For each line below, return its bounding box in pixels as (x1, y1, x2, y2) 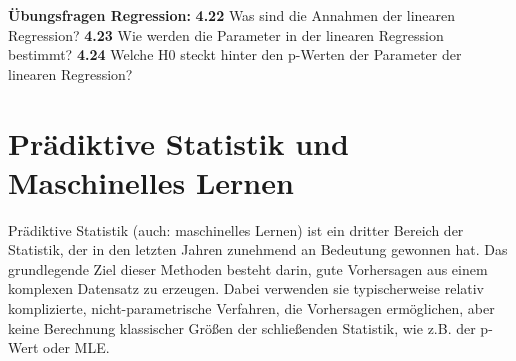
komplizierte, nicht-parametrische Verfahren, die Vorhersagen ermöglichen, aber (8, 298, 495, 319)
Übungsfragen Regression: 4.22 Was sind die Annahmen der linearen (8, 5, 456, 25)
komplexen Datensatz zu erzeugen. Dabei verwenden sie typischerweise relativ (8, 278, 485, 299)
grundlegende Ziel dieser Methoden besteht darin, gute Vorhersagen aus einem (8, 258, 488, 279)
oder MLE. (43, 337, 110, 358)
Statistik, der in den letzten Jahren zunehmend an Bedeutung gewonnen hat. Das (8, 239, 508, 260)
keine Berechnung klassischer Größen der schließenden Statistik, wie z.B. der (8, 317, 476, 338)
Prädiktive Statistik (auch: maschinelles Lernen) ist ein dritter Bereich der (8, 219, 464, 240)
